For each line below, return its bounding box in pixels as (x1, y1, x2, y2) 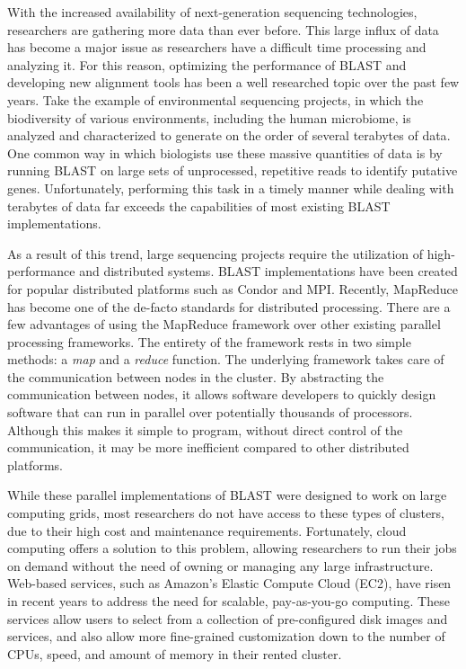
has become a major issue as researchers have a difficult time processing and (7, 38, 426, 57)
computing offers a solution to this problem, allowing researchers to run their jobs (7, 539, 457, 557)
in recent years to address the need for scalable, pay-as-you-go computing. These (7, 592, 450, 610)
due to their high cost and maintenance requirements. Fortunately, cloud (7, 521, 407, 540)
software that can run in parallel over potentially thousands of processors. (7, 403, 413, 422)
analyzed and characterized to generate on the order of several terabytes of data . (7, 126, 451, 145)
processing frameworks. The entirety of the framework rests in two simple (7, 332, 411, 351)
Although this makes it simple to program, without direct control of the (7, 420, 403, 439)
